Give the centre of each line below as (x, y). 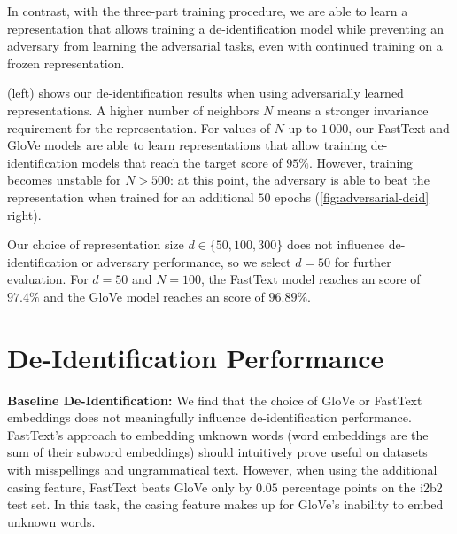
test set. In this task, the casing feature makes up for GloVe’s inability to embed (225, 504)
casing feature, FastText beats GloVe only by (130, 487)
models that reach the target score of (182, 162)
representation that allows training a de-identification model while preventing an (226, 28)
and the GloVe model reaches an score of (154, 296)
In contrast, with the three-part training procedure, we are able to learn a (208, 11)
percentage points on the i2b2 (362, 487)
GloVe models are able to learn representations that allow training (187, 145)
